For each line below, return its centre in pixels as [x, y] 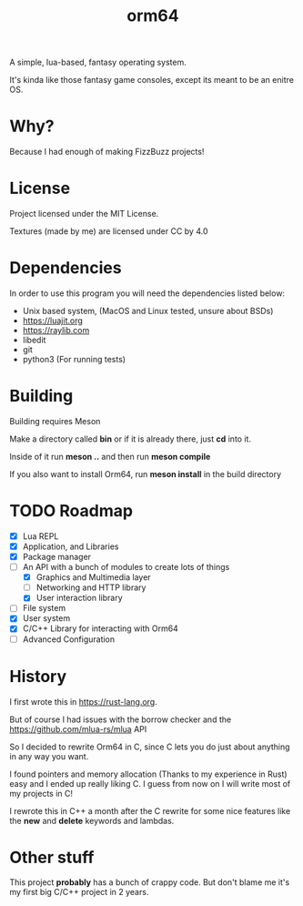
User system [46, 618]
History [38, 676]
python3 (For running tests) [74, 359]
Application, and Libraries [71, 546]
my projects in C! [41, 793]
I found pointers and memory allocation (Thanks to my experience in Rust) [149, 774]
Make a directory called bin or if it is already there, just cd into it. [131, 439]
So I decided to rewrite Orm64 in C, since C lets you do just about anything [150, 747]
